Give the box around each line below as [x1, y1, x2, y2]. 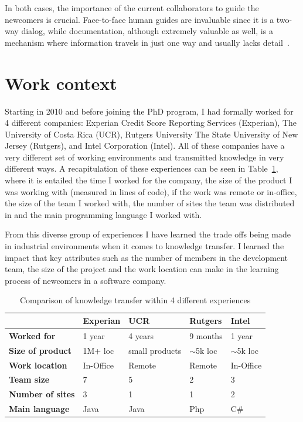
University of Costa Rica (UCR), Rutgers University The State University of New [5, 128, 298, 140]
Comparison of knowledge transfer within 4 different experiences [19, 294, 251, 306]
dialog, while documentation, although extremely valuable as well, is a [21, 25, 273, 37]
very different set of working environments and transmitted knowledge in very [5, 150, 284, 163]
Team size [9, 373, 50, 386]
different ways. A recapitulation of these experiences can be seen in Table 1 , [5, 162, 278, 175]
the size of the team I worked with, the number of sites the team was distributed [5, 197, 295, 209]
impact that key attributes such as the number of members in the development [5, 251, 288, 263]
